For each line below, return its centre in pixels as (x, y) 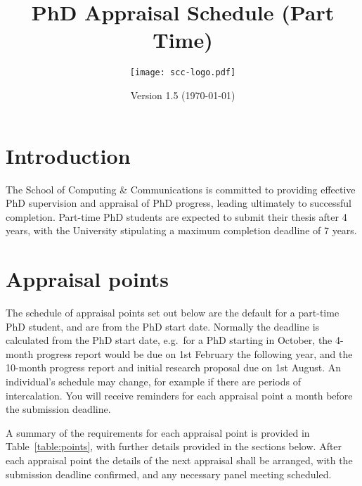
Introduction (68, 155)
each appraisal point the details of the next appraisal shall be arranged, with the (179, 460)
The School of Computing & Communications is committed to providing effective (181, 189)
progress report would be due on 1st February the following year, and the (194, 353)
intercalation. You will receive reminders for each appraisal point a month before (179, 395)
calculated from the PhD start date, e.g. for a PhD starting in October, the (169, 340)
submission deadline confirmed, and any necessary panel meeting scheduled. (169, 474)
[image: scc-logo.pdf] (183, 73)
